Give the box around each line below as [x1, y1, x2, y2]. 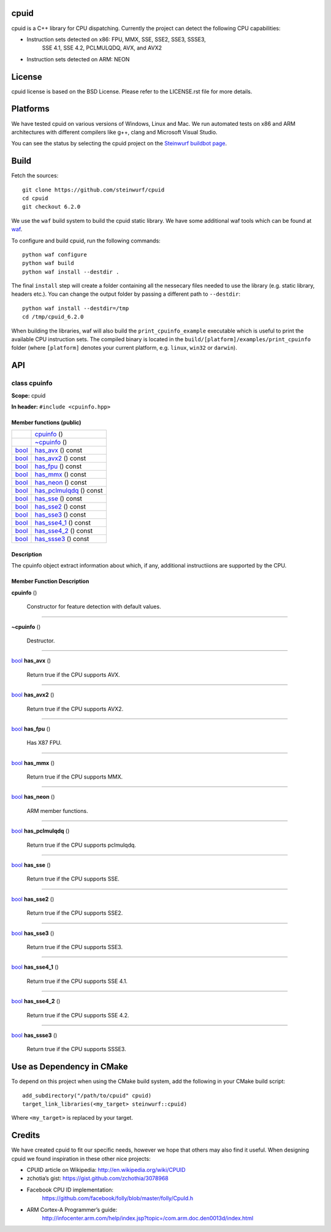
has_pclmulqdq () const [34, 487, 103, 495]
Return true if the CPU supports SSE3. [26, 943, 123, 950]
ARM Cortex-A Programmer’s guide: [26, 1206, 118, 1213]
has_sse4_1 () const [34, 518, 91, 527]
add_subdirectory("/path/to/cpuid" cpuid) [22, 1092, 152, 1099]
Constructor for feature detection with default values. [26, 603, 162, 610]
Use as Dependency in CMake [11, 1061, 128, 1072]
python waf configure [22, 251, 87, 258]
